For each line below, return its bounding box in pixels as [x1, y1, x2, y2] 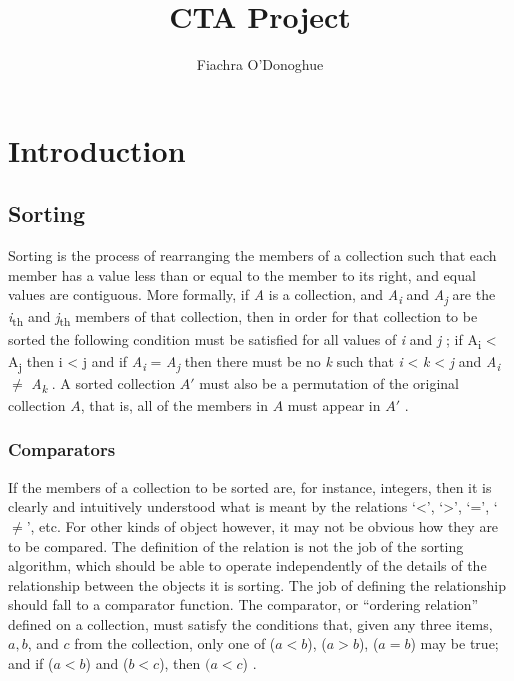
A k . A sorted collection [31, 372, 176, 396]
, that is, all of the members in [80, 394, 268, 415]
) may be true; [410, 633, 499, 654]
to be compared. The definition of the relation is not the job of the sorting [8, 535, 464, 556]
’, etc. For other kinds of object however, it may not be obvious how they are [26, 515, 499, 536]
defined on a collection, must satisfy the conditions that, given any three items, [8, 613, 493, 634]
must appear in [287, 394, 381, 415]
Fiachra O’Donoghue [196, 54, 324, 75]
